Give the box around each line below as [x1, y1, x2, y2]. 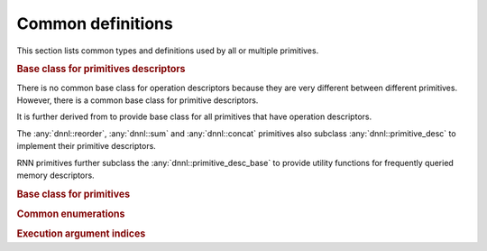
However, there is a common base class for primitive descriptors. [16, 95, 259, 106]
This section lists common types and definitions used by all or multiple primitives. [16, 45, 319, 56]
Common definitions [16, 14, 173, 33]
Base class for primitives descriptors [16, 63, 186, 76]
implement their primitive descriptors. [16, 141, 157, 152]
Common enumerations [16, 208, 125, 220]
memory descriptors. [16, 170, 95, 181]
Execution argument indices [16, 228, 146, 240]
